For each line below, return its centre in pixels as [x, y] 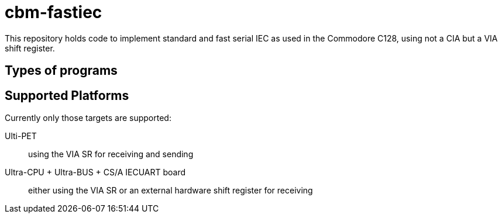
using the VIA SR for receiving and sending [111, 154]
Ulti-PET [21, 136]
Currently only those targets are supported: [88, 118]
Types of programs [61, 71]
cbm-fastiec [54, 12]
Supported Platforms [67, 95]
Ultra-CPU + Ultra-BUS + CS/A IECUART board [95, 172]
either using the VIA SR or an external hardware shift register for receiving [171, 191]
